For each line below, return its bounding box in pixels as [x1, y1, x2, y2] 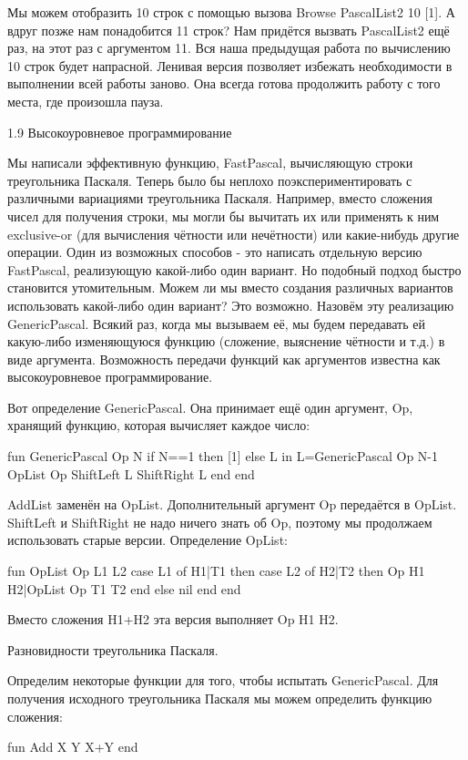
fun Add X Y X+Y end [7, 737, 138, 756]
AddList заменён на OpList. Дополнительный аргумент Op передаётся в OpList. [7, 495, 457, 514]
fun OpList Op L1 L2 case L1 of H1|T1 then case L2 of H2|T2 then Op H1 [7, 561, 425, 580]
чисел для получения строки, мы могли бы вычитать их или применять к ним [7, 206, 440, 225]
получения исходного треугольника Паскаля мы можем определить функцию [7, 689, 432, 707]
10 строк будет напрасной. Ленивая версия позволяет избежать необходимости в [7, 56, 453, 75]
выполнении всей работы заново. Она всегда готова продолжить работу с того [7, 74, 441, 93]
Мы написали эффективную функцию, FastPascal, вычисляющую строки [7, 153, 413, 172]
